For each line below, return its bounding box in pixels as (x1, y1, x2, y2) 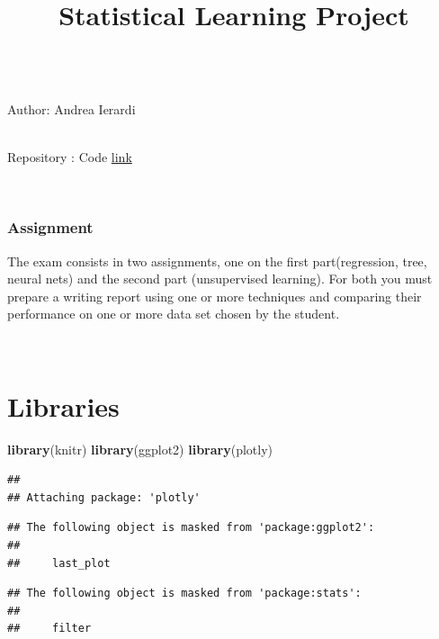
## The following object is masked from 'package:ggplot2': (7, 521, 375, 535)
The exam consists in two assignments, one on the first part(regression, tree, (7, 251, 427, 270)
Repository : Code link (7, 148, 132, 166)
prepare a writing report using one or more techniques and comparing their (7, 286, 422, 305)
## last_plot (7, 556, 111, 570)
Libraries (7, 387, 120, 424)
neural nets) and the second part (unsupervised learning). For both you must (7, 269, 433, 288)
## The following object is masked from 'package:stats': (7, 587, 362, 600)
